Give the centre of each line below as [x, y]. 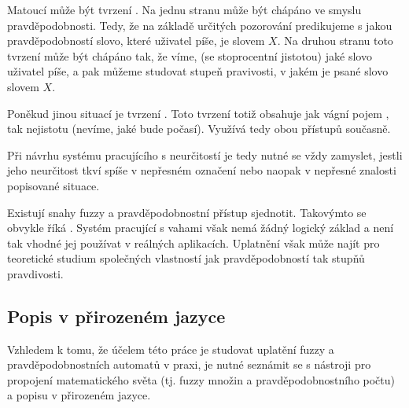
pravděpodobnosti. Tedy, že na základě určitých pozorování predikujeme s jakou [200, 25]
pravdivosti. [35, 273]
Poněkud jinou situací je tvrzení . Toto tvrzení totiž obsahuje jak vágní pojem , [198, 113]
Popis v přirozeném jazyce [116, 316]
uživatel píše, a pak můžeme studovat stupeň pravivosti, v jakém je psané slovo [198, 71]
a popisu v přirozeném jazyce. [79, 395]
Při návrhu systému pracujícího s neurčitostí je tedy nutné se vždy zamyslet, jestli [205, 154]
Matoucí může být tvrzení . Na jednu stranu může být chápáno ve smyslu [184, 9]
